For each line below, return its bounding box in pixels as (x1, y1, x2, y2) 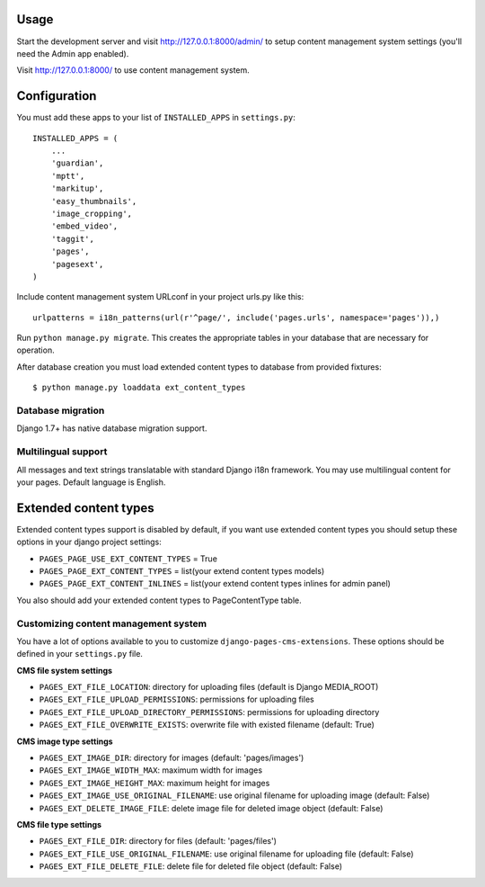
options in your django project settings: (16, 536, 162, 548)
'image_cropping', (50, 208, 133, 219)
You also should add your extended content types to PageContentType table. (16, 595, 302, 605)
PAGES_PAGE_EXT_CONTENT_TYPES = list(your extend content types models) (39, 565, 325, 576)
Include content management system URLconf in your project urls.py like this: (16, 291, 304, 302)
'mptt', (50, 171, 85, 181)
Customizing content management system (16, 617, 207, 630)
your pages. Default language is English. (16, 477, 166, 488)
